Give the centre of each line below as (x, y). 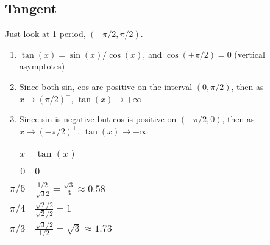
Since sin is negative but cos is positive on (98, 119)
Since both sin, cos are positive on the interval (106, 86)
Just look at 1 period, (45, 34)
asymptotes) (42, 66)
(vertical (250, 54)
